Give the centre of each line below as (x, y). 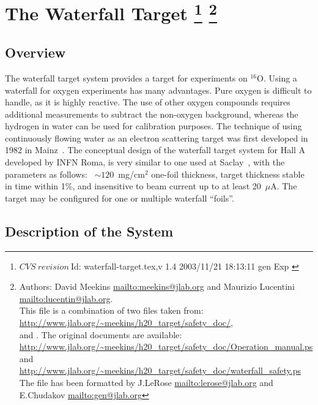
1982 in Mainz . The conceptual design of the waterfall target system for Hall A (155, 150)
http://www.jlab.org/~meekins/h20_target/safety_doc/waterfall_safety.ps (160, 370)
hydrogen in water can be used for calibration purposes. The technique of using (153, 126)
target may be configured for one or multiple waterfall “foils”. (120, 198)
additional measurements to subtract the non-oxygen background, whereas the (152, 114)
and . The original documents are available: (101, 334)
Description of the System (89, 231)
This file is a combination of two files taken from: (111, 310)
